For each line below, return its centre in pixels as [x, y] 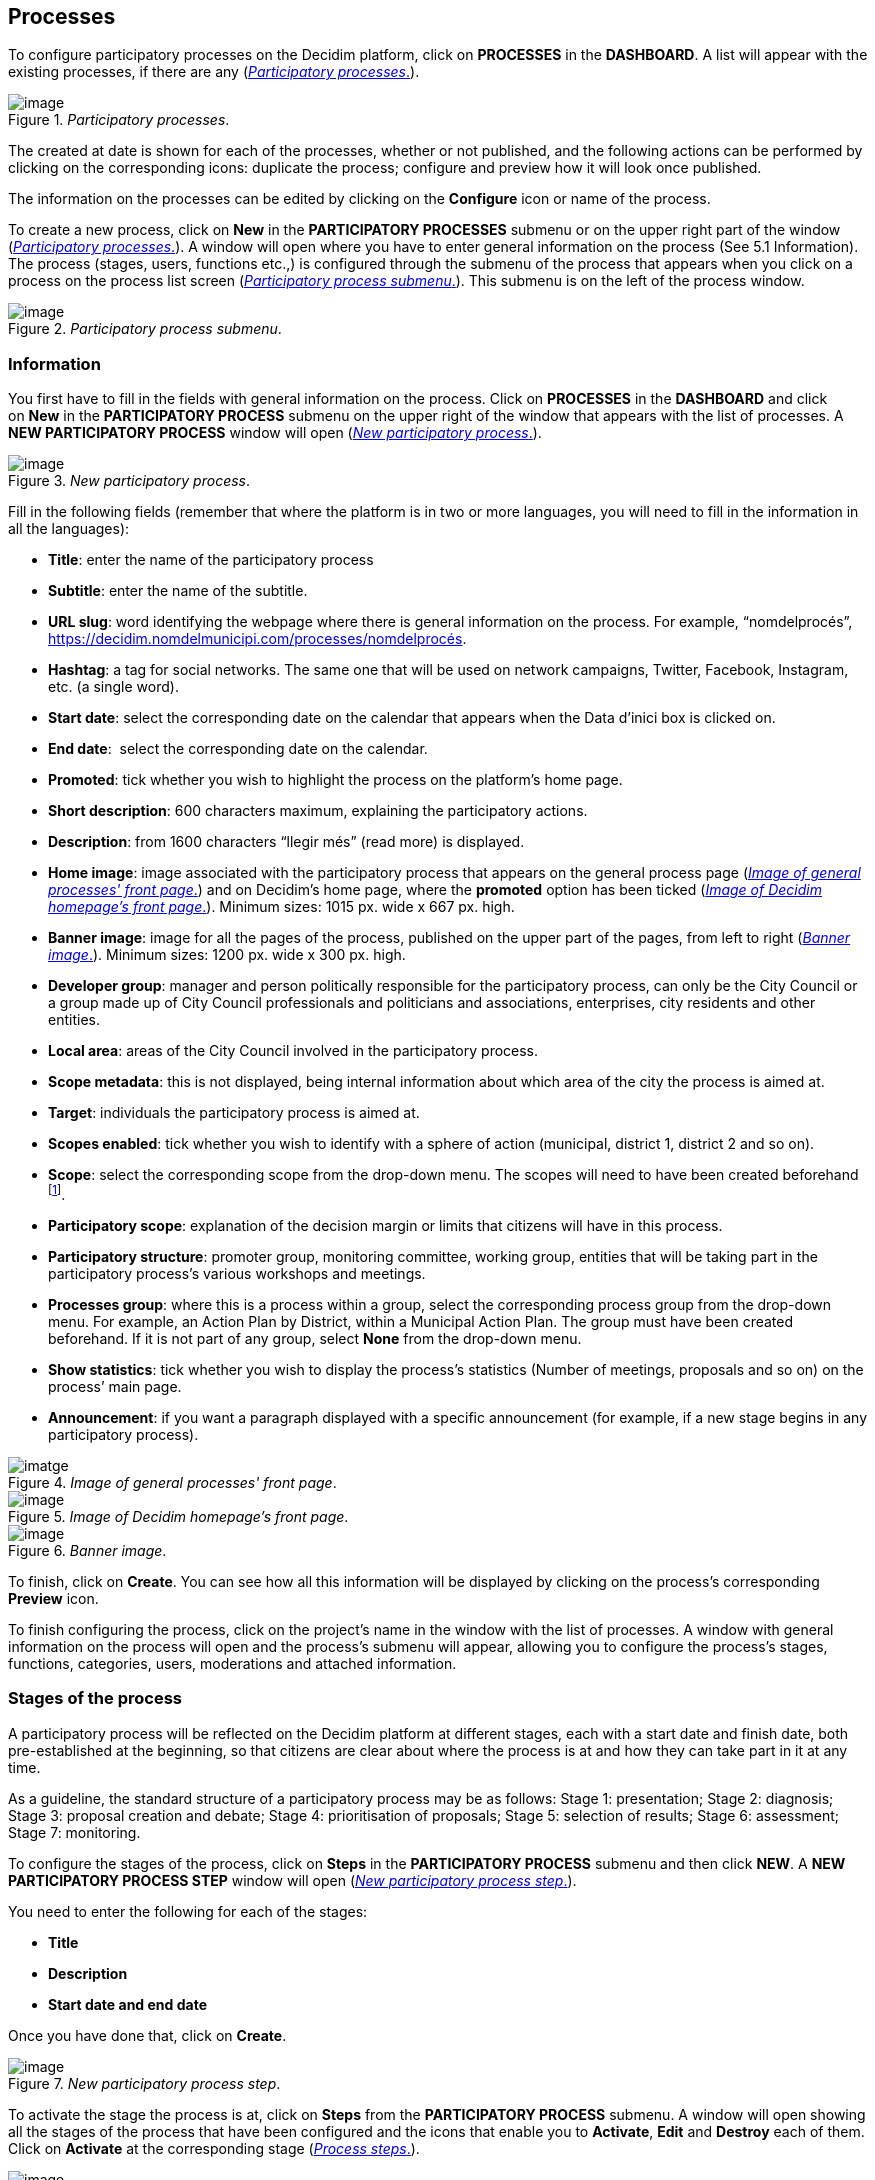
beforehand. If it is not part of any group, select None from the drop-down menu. [315, 1338]
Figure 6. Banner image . [87, 1550]
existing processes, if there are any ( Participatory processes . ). [214, 72]
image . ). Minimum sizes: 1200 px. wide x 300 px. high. [227, 955]
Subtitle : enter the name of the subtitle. [178, 591]
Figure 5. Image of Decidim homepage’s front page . [178, 1516]
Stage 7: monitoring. [74, 1832]
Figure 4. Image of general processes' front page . [172, 1482]
